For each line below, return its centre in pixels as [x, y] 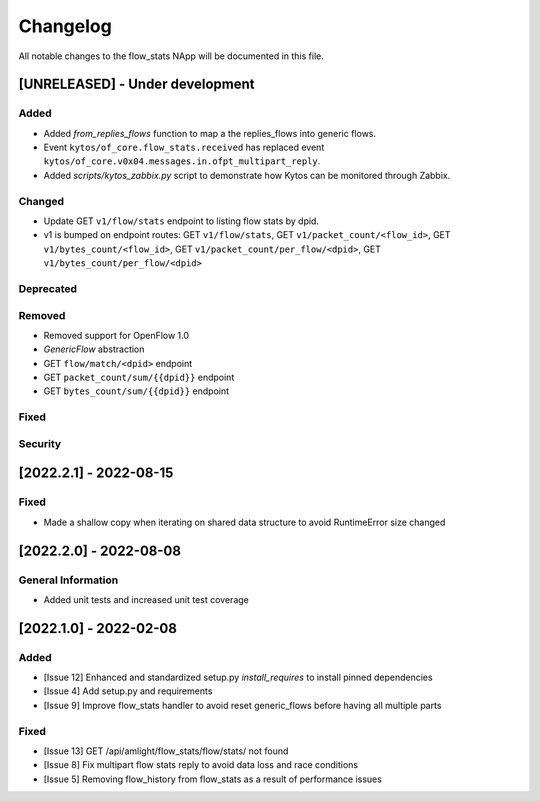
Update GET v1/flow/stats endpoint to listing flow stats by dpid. [181, 221]
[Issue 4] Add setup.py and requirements [128, 691]
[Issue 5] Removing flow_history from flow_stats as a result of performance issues [212, 779]
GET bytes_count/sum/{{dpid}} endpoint [136, 391]
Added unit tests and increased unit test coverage [146, 599]
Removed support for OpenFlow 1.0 [116, 335]
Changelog [65, 26]
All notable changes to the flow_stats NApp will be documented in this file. [171, 56]
